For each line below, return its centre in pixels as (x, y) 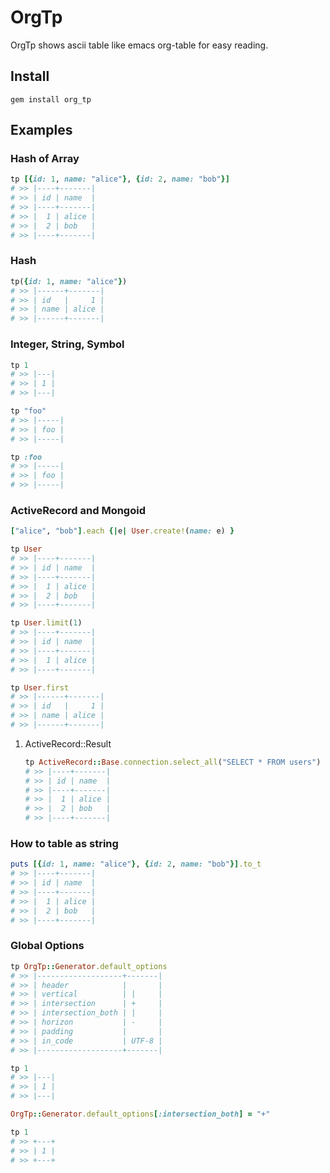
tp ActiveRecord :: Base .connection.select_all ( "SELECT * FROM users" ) (173, 762)
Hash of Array (45, 159)
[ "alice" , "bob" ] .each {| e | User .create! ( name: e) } (122, 531)
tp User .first (40, 687)
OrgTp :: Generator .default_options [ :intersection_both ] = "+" (140, 1114)
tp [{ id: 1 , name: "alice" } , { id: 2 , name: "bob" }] (120, 179)
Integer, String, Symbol (67, 344)
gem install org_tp (51, 99)
